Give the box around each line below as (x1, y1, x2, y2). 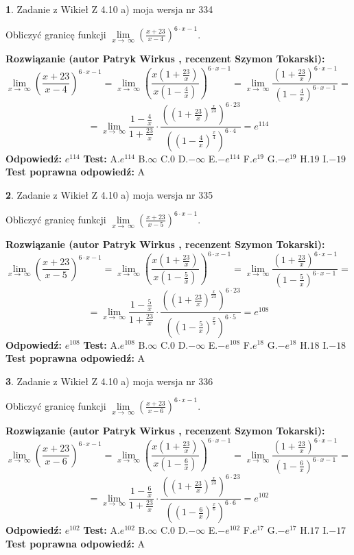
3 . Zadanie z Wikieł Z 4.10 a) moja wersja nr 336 (5, 373, 213, 388)
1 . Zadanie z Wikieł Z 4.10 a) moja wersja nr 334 (5, 2, 213, 16)
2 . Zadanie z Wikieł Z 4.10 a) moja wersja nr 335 (5, 187, 213, 201)
